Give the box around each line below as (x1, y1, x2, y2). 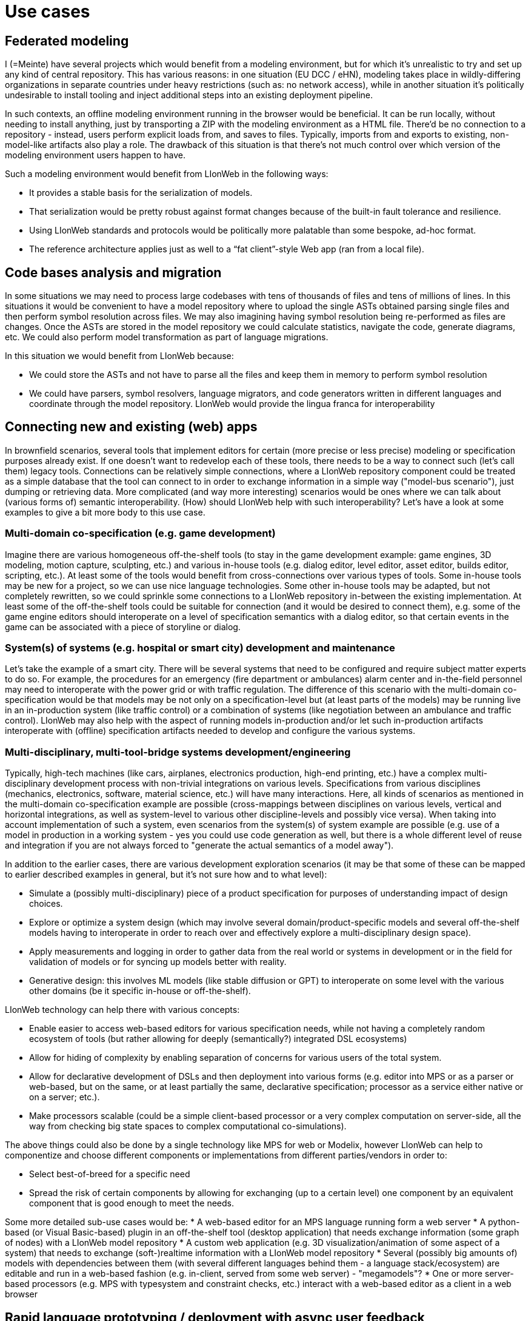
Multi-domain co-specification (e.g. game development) (5, 527, 276, 540)
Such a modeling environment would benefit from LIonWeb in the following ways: (5, 169, 329, 180)
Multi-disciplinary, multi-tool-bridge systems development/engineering (5, 745, 351, 758)
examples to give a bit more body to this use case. (5, 506, 205, 517)
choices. (29, 898, 63, 909)
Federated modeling (5, 33, 129, 49)
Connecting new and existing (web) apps (5, 419, 258, 435)
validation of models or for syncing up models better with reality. (29, 956, 287, 967)
